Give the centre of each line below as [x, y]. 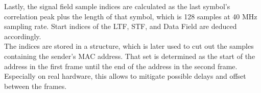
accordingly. [23, 36]
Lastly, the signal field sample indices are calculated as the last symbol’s [117, 6]
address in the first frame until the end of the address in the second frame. [121, 66]
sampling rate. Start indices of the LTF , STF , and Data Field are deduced [121, 26]
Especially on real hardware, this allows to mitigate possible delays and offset [125, 76]
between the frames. [35, 86]
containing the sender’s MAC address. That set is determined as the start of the [130, 56]
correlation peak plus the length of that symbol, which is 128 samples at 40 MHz [131, 16]
